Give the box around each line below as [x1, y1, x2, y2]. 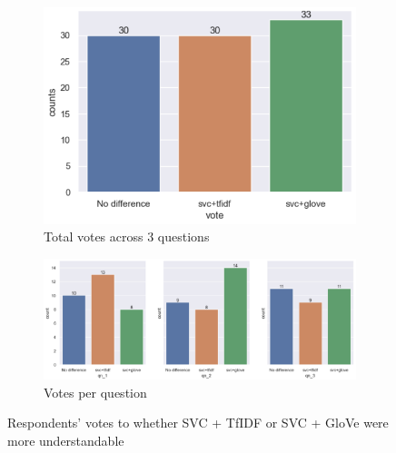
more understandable [7, 430, 124, 449]
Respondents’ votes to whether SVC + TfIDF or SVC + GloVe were [7, 413, 389, 432]
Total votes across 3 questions [44, 227, 210, 246]
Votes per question [44, 382, 147, 401]
